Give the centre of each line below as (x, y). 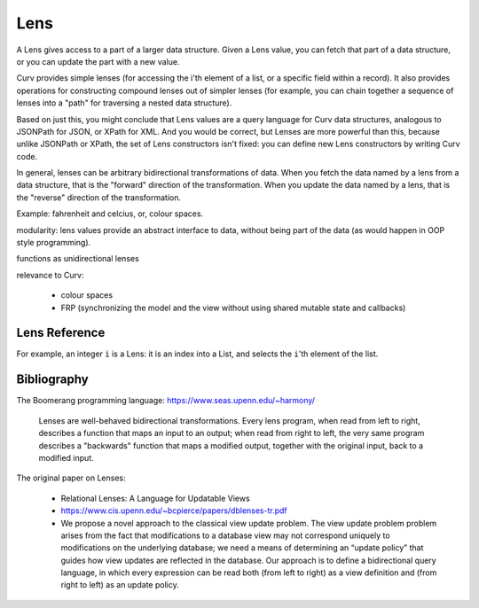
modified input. (66, 457)
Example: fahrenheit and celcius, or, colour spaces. (110, 214)
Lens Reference (61, 333)
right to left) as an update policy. (120, 585)
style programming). (54, 243)
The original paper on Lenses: (71, 478)
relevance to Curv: (50, 275)
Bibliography (52, 380)
